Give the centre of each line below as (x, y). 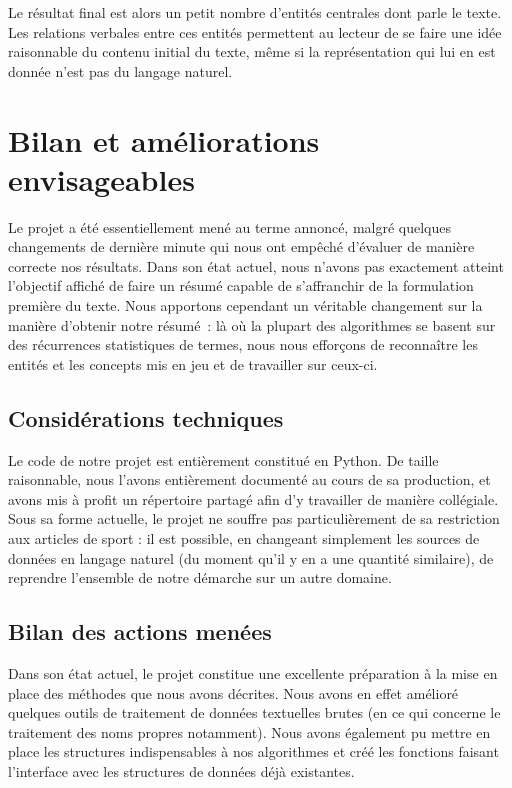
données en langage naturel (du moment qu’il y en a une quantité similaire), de (251, 557)
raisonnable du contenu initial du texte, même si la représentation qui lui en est (252, 51)
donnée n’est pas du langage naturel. (120, 70)
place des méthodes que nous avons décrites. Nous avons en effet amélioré (233, 692)
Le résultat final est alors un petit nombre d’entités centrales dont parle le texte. (255, 12)
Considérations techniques (146, 417)
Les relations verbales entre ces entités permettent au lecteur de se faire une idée (255, 31)
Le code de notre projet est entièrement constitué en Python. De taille (223, 459)
